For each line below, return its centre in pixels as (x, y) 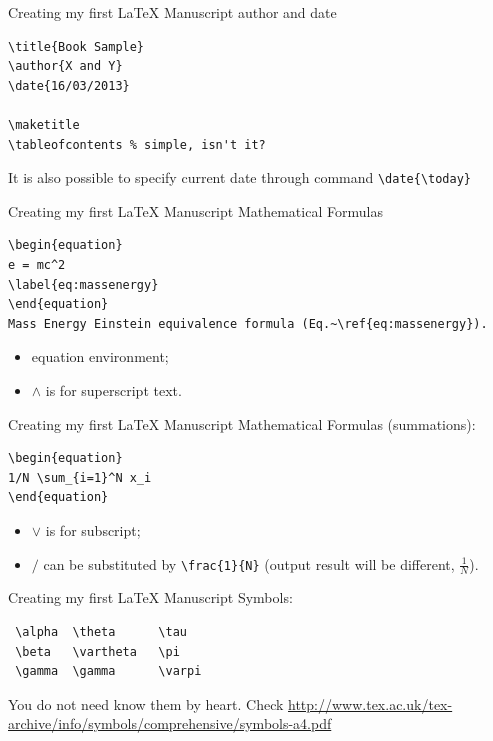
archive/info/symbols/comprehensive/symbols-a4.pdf (170, 723)
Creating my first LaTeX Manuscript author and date (172, 12)
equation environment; (100, 356)
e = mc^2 (37, 265)
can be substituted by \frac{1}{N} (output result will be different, (249, 563)
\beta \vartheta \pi (97, 651)
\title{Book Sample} (76, 46)
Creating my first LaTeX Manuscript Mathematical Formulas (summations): (242, 423)
